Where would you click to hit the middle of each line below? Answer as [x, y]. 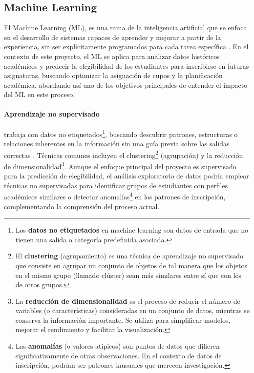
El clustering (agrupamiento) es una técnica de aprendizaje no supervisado [129, 256]
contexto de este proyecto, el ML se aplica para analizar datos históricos [112, 56]
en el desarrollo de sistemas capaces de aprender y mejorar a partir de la [112, 37]
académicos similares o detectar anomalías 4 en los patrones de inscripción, [115, 196]
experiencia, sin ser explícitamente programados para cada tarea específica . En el [126, 47]
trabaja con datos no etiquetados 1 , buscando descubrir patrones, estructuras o [121, 133]
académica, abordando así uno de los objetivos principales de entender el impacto [126, 85]
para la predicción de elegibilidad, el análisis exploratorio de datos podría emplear [127, 176]
